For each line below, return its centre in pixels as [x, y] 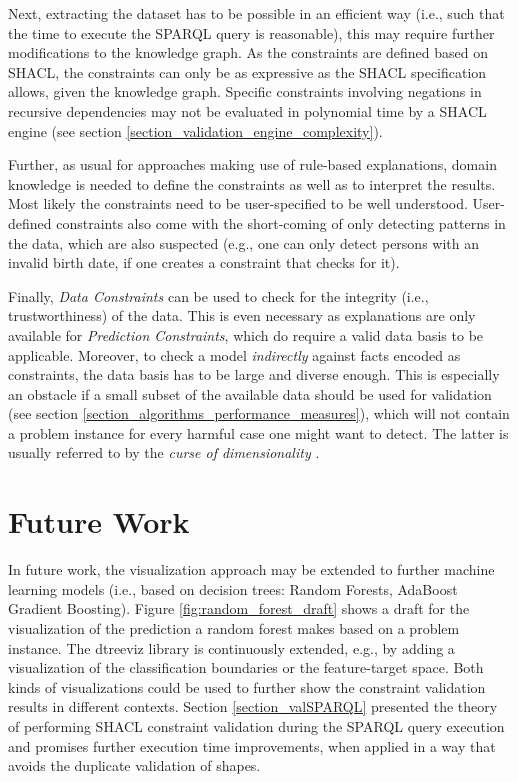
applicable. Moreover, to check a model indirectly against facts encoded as [234, 354]
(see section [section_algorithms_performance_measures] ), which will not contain [259, 413]
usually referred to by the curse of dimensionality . [164, 452]
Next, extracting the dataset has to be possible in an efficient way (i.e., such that [256, 13]
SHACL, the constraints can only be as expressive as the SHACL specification [247, 71]
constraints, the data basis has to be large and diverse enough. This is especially [254, 374]
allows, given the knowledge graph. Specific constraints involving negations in [245, 91]
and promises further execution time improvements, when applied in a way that [252, 745]
